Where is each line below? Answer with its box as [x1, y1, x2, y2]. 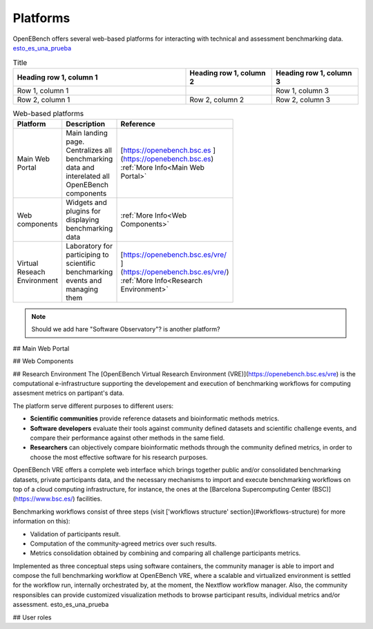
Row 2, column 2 [189, 95, 245, 104]
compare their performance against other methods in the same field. [30, 434, 225, 442]
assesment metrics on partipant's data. [12, 389, 124, 397]
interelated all [66, 171, 110, 181]
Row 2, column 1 [17, 95, 70, 104]
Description [66, 119, 106, 129]
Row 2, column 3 [275, 95, 331, 104]
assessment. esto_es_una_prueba [12, 601, 109, 609]
